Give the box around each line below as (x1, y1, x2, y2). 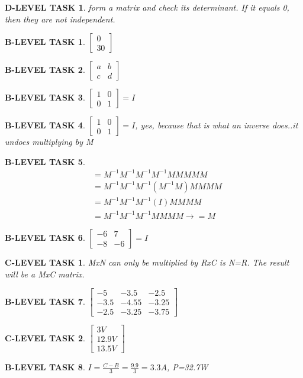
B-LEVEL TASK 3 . (5, 91, 85, 104)
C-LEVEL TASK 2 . (5, 331, 85, 344)
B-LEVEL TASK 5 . (5, 155, 85, 167)
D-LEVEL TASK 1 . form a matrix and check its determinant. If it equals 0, (5, 1, 289, 13)
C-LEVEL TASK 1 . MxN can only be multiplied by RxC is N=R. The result (5, 256, 289, 268)
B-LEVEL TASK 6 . (5, 231, 85, 243)
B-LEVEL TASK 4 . (5, 119, 85, 131)
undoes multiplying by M (5, 135, 94, 148)
